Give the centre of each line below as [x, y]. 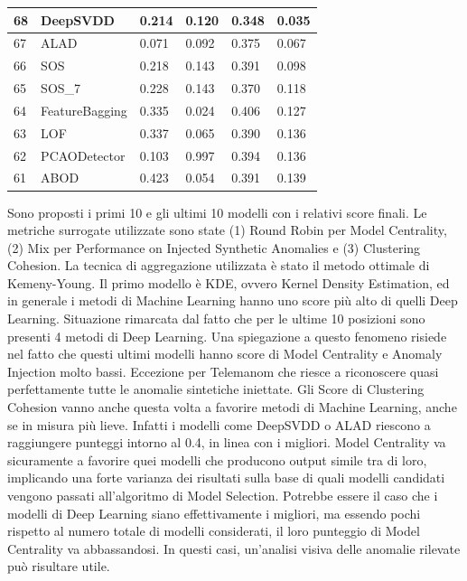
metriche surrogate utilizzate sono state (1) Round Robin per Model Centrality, [227, 230]
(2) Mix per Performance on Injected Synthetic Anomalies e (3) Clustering [214, 247]
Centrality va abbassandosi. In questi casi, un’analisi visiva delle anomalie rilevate [234, 548]
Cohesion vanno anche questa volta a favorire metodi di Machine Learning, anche [232, 407]
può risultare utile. [59, 566]
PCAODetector [83, 155]
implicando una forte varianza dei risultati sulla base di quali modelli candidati [226, 478]
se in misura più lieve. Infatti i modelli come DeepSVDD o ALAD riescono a [219, 424]
